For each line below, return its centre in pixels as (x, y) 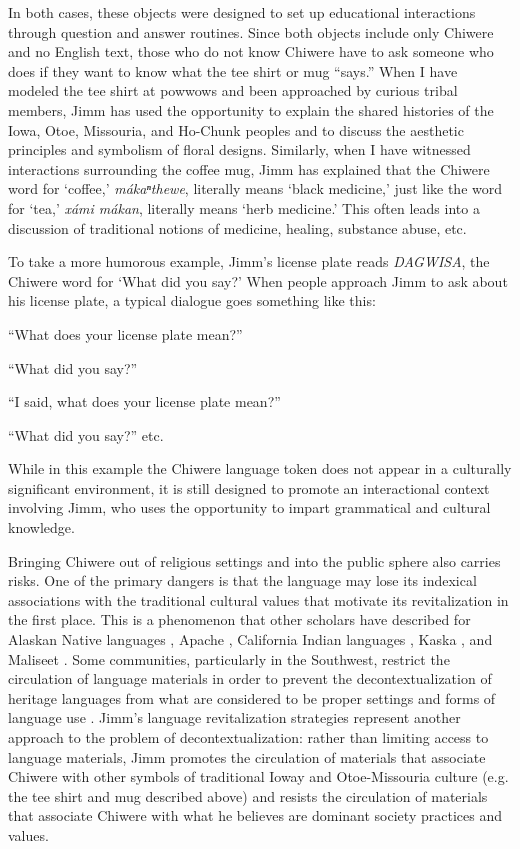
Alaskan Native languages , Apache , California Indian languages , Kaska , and (250, 639)
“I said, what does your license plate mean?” (144, 401)
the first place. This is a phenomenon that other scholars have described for (239, 619)
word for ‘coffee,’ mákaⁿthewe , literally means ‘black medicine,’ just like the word (255, 188)
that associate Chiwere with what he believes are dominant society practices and (255, 815)
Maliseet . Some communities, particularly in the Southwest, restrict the (229, 658)
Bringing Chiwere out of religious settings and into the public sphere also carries (254, 560)
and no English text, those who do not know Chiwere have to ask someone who (251, 51)
